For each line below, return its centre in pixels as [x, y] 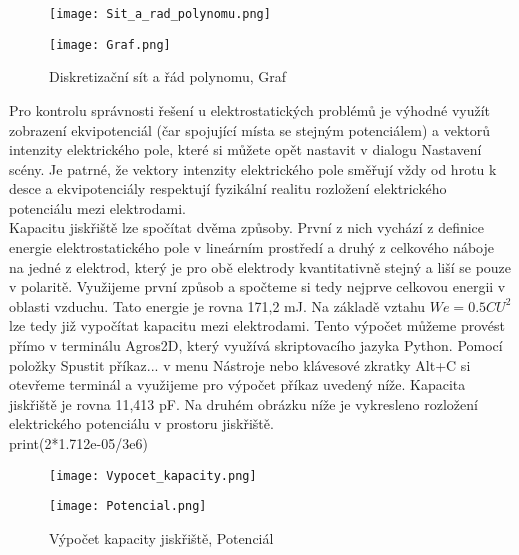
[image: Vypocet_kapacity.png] [153, 475]
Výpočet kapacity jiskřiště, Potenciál [161, 537]
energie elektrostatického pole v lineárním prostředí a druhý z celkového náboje [251, 247]
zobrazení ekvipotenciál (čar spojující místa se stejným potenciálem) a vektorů [250, 129]
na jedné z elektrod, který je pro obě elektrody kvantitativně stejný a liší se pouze [260, 266]
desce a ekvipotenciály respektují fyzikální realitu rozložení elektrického [228, 188]
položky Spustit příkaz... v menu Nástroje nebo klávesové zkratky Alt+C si [240, 364]
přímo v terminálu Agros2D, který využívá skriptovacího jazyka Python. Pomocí [256, 345]
